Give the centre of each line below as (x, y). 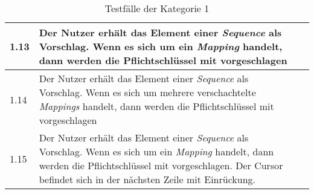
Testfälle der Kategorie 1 (157, 8)
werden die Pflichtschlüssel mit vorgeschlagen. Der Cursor (161, 165)
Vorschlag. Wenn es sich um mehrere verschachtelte (147, 92)
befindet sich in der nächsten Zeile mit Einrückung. (147, 179)
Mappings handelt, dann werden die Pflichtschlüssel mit (156, 106)
